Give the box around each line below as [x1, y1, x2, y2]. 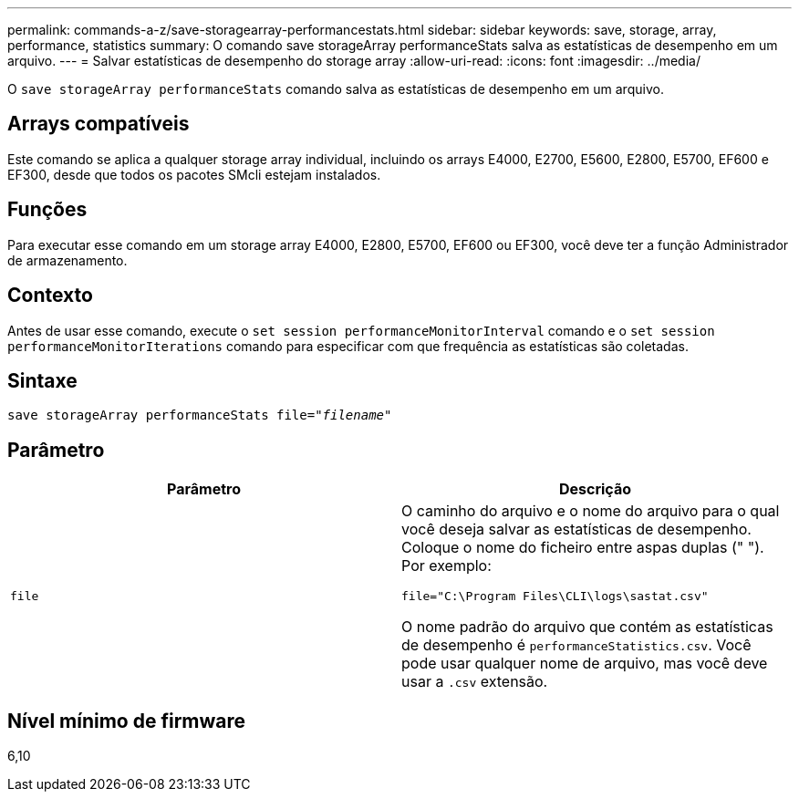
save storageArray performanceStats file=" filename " [7, 408, 392, 423]
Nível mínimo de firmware [7, 709, 246, 732]
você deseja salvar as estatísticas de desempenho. [401, 520, 752, 539]
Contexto [7, 284, 93, 307]
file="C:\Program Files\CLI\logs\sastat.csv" [401, 589, 709, 604]
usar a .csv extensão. [401, 672, 548, 691]
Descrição [558, 480, 632, 499]
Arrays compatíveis [7, 112, 190, 136]
